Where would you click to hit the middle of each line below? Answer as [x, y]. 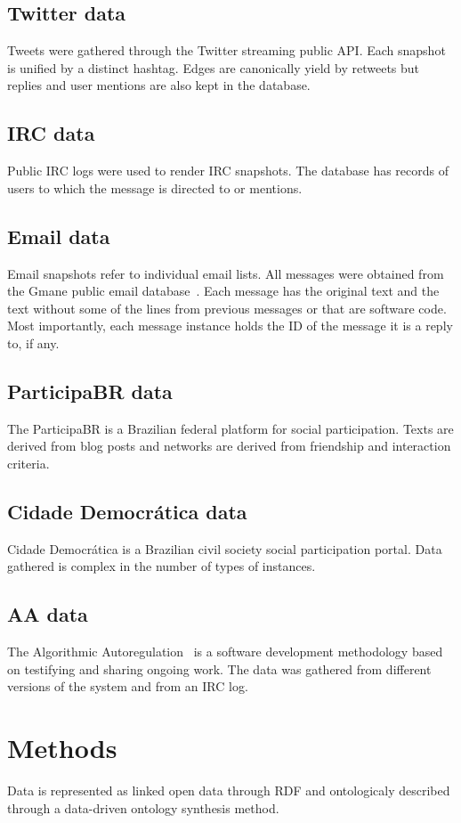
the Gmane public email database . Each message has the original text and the [223, 291]
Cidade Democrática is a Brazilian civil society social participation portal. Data [225, 548]
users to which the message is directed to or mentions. [155, 187]
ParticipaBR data [90, 391]
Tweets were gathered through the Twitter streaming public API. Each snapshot [226, 50]
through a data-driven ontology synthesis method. [143, 807]
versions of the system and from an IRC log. [128, 686]
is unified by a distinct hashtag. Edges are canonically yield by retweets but [214, 67]
